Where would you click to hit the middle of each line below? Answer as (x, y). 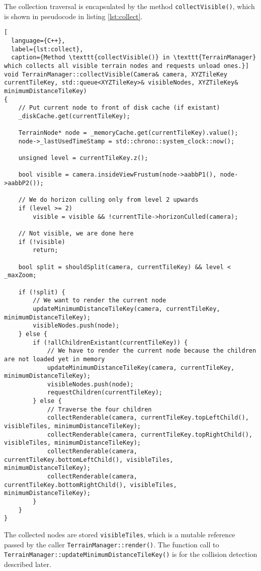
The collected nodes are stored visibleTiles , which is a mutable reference (120, 534)
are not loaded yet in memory (55, 359)
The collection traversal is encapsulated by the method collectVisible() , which (129, 6)
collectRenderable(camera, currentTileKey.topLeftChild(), (148, 418)
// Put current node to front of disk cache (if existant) (119, 108)
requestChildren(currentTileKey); (105, 393)
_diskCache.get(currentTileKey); (74, 116)
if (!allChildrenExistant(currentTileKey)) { (110, 342)
